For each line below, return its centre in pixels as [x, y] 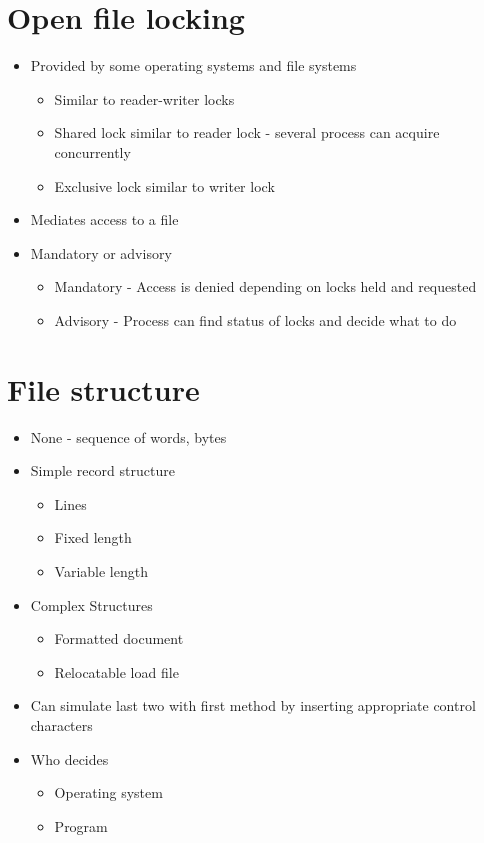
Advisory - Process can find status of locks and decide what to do [255, 319]
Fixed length [93, 537]
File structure [103, 388]
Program [81, 825]
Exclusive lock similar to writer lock [164, 185]
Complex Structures [91, 604]
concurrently [92, 151]
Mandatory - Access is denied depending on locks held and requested [265, 286]
